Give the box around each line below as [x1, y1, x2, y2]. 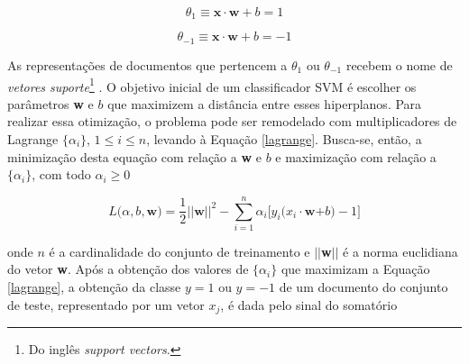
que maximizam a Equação [280, 259, 430, 278]
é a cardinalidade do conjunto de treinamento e [49, 241, 310, 260]
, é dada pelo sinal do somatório [220, 295, 398, 314]
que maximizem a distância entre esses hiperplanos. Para [107, 94, 422, 113]
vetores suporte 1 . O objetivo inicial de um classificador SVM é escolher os [7, 74, 417, 96]
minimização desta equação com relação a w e [7, 147, 262, 166]
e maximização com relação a [275, 147, 437, 166]
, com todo [32, 165, 91, 184]
